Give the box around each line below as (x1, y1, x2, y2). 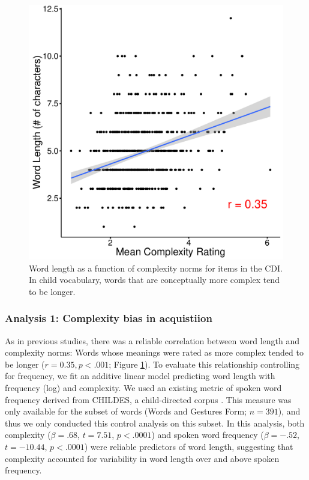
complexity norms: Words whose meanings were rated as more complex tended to (5, 346, 304, 359)
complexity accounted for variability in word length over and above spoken (5, 452, 280, 464)
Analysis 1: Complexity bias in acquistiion (5, 311, 212, 326)
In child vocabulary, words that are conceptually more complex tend (29, 273, 280, 286)
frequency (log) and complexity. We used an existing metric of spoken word (5, 381, 282, 393)
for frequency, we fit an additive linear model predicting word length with (5, 369, 275, 382)
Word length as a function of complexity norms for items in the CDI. (29, 261, 283, 274)
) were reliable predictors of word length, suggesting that (84, 440, 293, 452)
